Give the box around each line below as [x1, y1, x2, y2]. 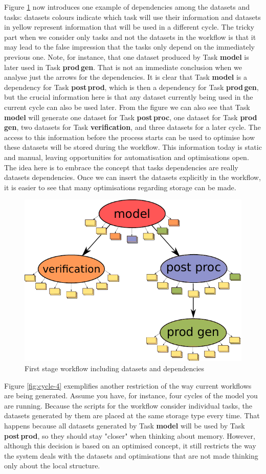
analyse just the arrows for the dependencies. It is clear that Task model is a [4, 72, 248, 82]
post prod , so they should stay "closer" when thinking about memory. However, [4, 430, 255, 441]
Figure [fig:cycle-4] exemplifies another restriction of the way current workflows [4, 380, 252, 391]
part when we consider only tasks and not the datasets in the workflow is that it [4, 31, 256, 42]
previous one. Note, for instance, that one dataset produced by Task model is [4, 51, 249, 62]
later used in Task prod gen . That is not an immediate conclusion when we [4, 61, 242, 72]
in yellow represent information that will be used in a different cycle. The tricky [4, 21, 254, 32]
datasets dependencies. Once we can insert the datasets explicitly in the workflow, [4, 172, 261, 183]
